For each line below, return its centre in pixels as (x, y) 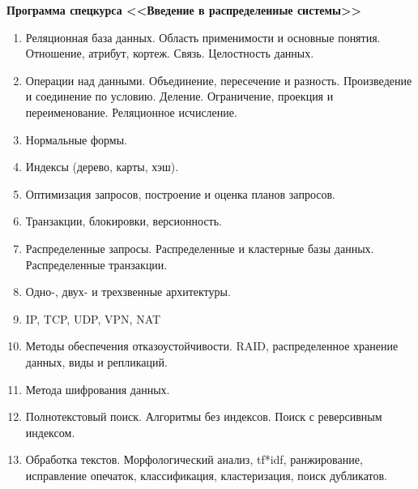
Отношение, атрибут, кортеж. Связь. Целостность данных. (170, 53)
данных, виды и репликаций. (96, 361)
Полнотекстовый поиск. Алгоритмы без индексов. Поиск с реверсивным (204, 416)
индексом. (50, 432)
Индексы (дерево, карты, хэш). (102, 167)
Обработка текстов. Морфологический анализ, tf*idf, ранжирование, (194, 459)
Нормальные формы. (76, 139)
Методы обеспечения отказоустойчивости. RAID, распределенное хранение (212, 346)
